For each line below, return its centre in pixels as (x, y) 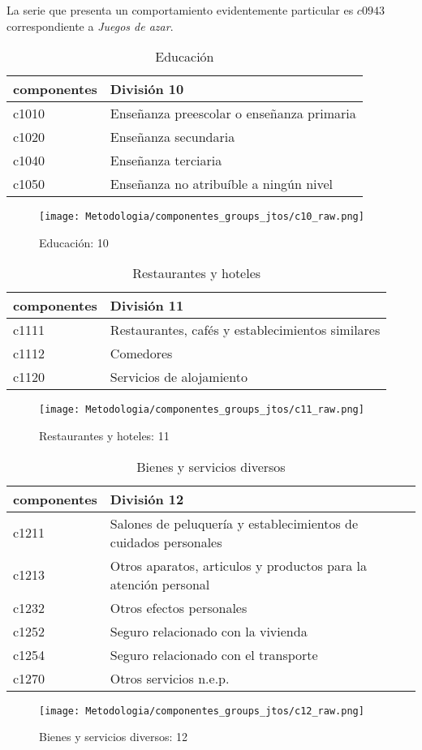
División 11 (147, 306)
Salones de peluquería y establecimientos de (234, 523)
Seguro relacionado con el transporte (214, 654)
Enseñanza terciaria (166, 161)
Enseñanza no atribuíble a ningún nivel (222, 184)
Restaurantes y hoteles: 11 (104, 436)
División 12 (147, 499)
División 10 (147, 89)
